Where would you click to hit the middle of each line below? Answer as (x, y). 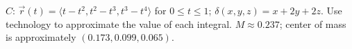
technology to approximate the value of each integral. (119, 23)
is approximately (41, 37)
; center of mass (313, 23)
